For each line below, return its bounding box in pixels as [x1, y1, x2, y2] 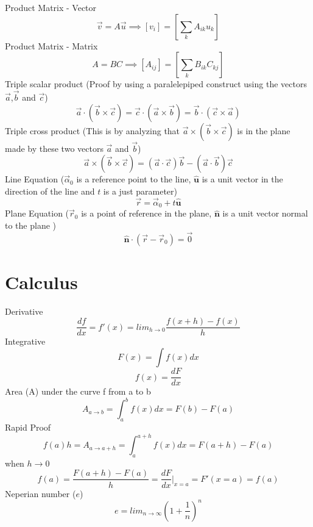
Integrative [5, 335, 46, 348]
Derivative [5, 304, 43, 317]
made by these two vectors [5, 142, 104, 154]
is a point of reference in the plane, [81, 207, 212, 220]
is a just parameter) [103, 185, 178, 197]
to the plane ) [5, 218, 56, 231]
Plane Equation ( [5, 207, 69, 220]
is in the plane [237, 124, 290, 137]
